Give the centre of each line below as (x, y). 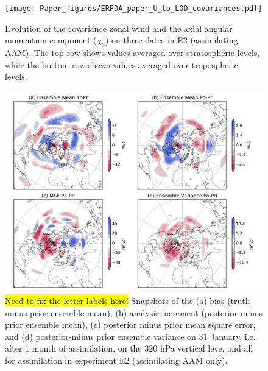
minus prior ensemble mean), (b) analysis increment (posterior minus (134, 312)
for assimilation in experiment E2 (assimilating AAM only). (116, 360)
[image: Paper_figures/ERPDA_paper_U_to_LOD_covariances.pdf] (134, 9)
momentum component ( (51, 40)
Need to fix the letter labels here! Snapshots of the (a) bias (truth (128, 301)
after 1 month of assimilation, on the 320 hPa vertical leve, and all (129, 348)
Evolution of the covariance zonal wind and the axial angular (119, 28)
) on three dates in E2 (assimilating (171, 40)
